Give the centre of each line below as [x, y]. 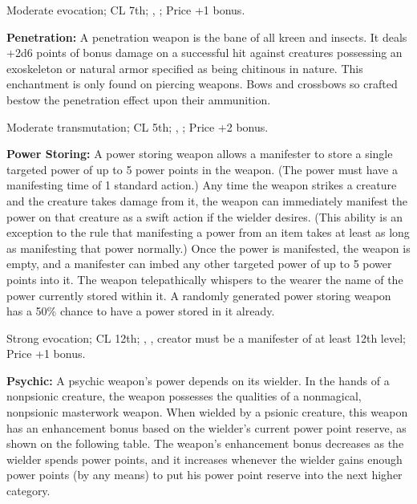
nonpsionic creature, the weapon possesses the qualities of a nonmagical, [184, 396]
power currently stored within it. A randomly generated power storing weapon [199, 295]
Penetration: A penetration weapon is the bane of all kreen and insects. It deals [207, 37]
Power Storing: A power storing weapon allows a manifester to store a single [200, 154]
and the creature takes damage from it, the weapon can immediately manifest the [207, 200]
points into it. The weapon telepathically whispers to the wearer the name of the [205, 279]
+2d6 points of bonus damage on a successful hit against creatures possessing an [204, 53]
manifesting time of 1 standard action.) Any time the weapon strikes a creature [202, 185]
